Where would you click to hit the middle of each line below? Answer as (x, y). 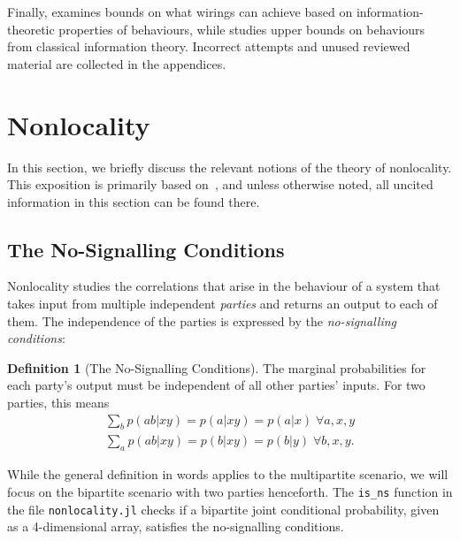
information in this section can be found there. (134, 201)
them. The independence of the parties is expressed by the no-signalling (202, 320)
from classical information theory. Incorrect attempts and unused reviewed (209, 46)
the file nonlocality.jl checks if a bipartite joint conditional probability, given (223, 509)
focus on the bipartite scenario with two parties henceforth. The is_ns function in (230, 491)
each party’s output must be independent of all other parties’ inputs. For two (216, 385)
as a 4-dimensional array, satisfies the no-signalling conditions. (176, 526)
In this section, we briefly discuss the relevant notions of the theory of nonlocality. (230, 167)
